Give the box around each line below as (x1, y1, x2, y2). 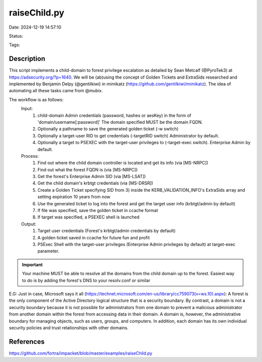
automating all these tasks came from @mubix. (9, 88, 103, 94)
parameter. (37, 248, 60, 254)
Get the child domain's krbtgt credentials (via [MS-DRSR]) (37, 180, 153, 186)
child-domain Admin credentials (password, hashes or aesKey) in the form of (37, 112, 192, 118)
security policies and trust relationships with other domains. (9, 325, 129, 330)
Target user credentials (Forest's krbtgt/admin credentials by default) (37, 228, 176, 234)
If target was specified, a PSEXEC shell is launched (37, 214, 140, 220)
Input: (21, 106, 33, 112)
